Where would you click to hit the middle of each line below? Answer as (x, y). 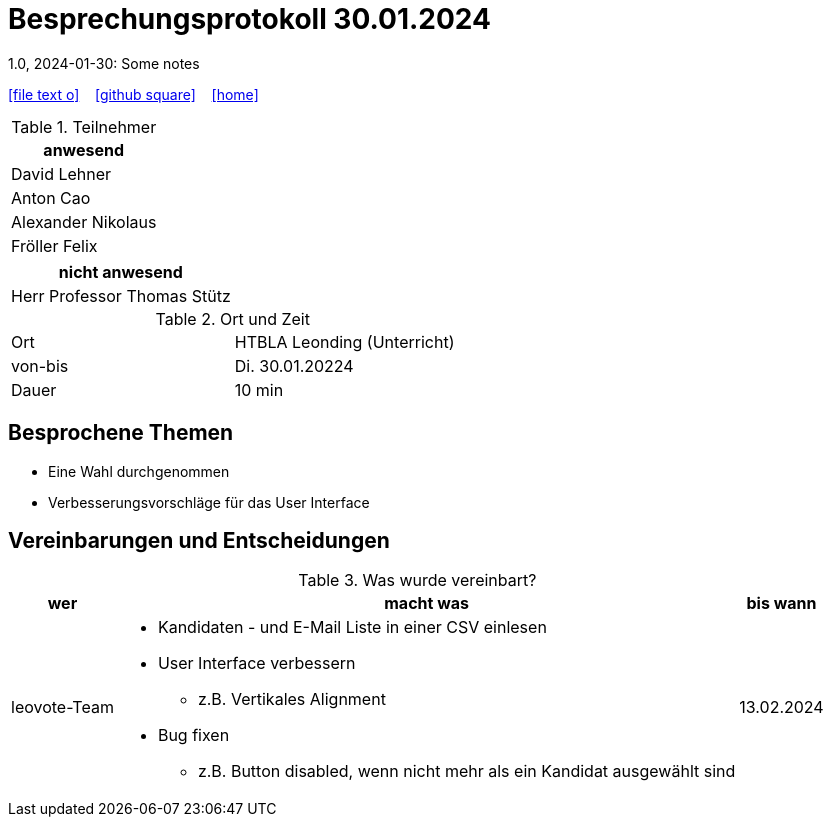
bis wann (781, 603)
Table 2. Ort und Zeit (232, 318)
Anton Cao (51, 197)
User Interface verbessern (256, 663)
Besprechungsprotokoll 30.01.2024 (249, 19)
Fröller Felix (54, 245)
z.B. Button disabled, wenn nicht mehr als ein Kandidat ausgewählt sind (466, 771)
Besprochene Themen (121, 433)
